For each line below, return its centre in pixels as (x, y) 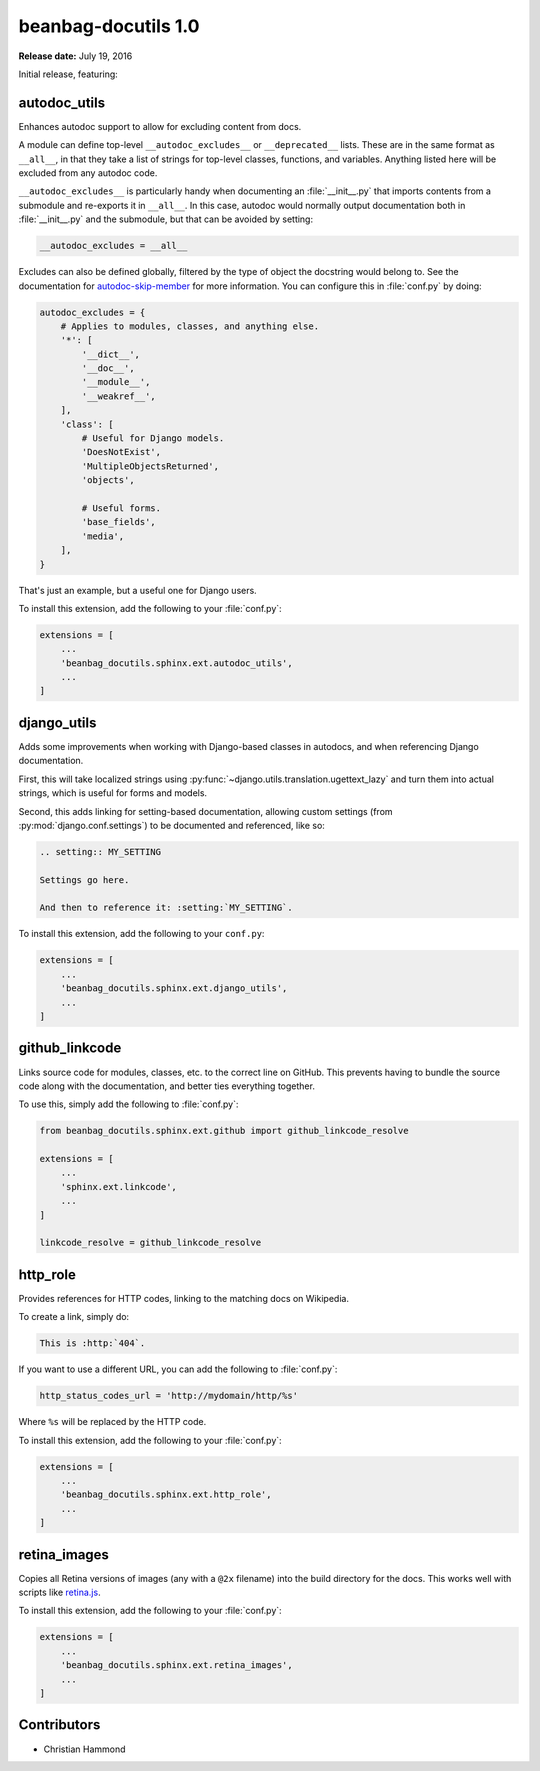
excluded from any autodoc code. (88, 173)
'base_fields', (119, 522)
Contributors (59, 1725)
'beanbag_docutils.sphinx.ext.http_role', (166, 1494)
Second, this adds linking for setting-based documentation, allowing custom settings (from (206, 811)
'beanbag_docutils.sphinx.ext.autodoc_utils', (177, 663)
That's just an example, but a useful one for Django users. (137, 590)
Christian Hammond (84, 1749)
